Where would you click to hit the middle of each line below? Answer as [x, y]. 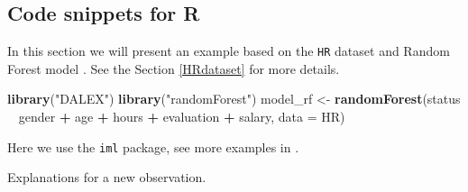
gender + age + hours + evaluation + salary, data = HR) [182, 117]
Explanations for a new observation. [107, 177]
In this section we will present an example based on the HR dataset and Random [229, 51]
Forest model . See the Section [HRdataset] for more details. [174, 68]
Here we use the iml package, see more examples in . [153, 146]
